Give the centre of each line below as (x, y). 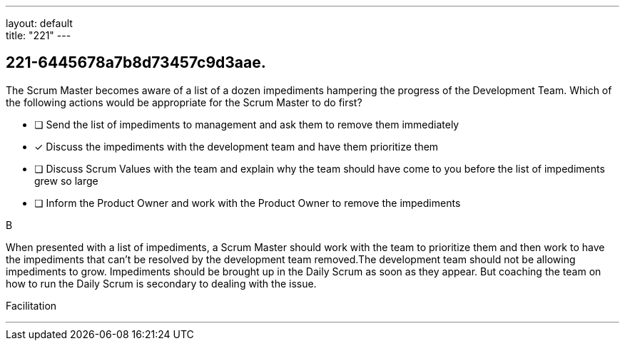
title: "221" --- (39, 35)
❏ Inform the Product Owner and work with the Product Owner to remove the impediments (248, 203)
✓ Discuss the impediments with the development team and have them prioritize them (237, 146)
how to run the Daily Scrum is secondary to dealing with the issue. (161, 283)
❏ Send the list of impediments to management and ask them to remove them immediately (247, 124)
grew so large (66, 180)
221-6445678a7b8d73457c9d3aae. (136, 63)
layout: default (39, 23)
